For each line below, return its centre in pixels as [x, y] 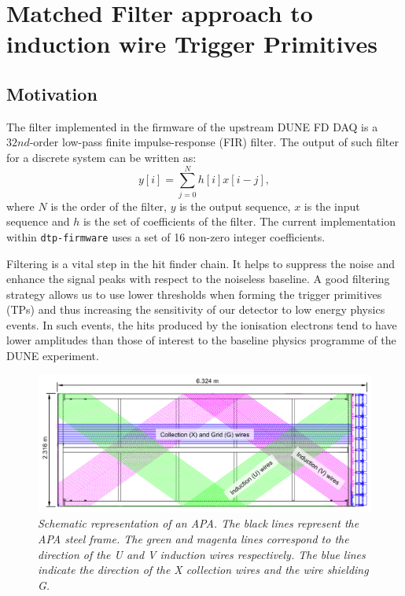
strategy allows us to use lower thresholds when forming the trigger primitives [194, 294]
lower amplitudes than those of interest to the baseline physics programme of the [201, 340]
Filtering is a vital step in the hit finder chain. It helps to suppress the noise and [201, 263]
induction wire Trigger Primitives [192, 44]
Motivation [52, 93]
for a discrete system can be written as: [101, 157]
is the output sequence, [235, 206]
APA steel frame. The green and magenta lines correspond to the [193, 539]
